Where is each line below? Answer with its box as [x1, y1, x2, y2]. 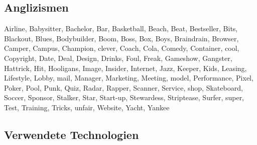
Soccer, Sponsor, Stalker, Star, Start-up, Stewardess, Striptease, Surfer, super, [4, 92, 244, 103]
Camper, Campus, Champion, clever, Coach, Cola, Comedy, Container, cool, [4, 43, 239, 53]
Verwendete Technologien [4, 126, 139, 142]
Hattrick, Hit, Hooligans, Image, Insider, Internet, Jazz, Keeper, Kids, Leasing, [4, 62, 247, 73]
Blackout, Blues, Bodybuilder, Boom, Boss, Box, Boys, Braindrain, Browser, [4, 33, 239, 43]
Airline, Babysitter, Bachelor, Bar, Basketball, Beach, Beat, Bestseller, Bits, [4, 23, 238, 34]
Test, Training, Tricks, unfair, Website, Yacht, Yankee [4, 102, 170, 112]
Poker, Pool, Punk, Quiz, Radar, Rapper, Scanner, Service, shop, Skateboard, [4, 82, 243, 93]
